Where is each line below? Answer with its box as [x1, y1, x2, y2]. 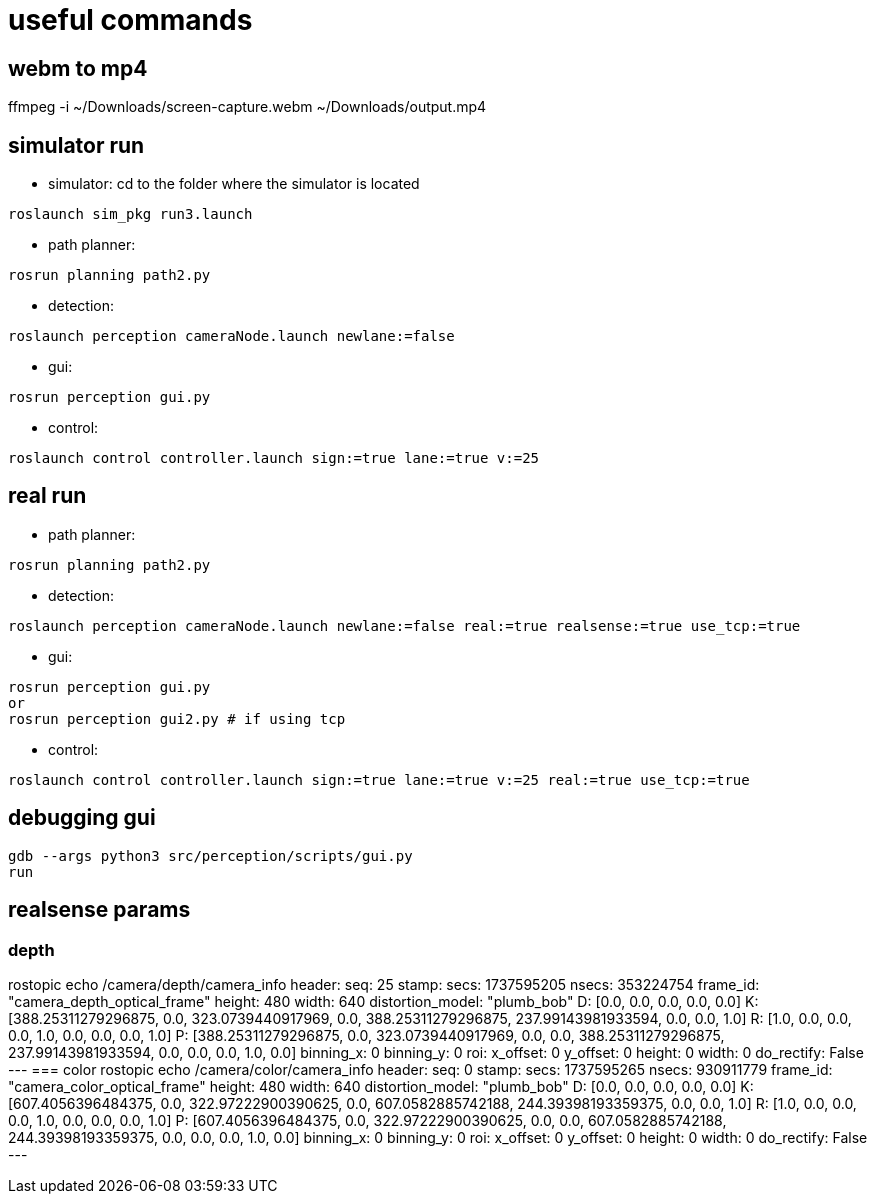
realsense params [8, 897, 191, 923]
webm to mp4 [8, 55, 148, 81]
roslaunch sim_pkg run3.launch [8, 206, 253, 223]
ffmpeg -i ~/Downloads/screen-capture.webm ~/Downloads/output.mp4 [8, 98, 487, 116]
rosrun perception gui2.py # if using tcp [8, 710, 346, 727]
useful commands [8, 3, 253, 37]
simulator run [8, 132, 145, 158]
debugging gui [8, 805, 156, 831]
